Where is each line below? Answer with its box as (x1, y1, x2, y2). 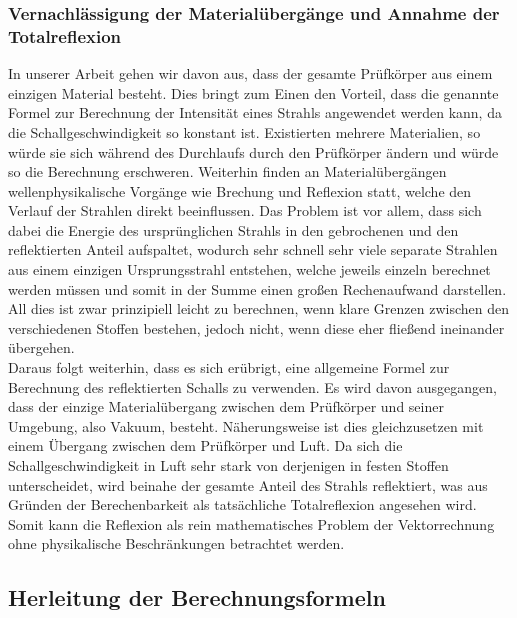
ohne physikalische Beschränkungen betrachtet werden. (8, 533, 345, 554)
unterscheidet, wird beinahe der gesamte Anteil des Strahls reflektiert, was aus (8, 474, 488, 495)
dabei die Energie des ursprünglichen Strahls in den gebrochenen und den (8, 219, 459, 240)
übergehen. (8, 337, 75, 358)
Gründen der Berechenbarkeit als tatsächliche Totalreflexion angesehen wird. (8, 494, 477, 515)
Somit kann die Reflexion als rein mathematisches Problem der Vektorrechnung (8, 513, 495, 534)
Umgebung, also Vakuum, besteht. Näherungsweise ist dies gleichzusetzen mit (8, 415, 484, 436)
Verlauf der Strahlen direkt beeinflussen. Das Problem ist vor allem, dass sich (8, 200, 482, 221)
